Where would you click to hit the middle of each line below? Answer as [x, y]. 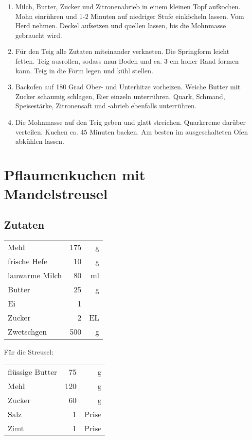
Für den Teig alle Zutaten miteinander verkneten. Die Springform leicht [122, 51]
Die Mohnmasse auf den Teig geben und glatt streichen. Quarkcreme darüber [130, 122]
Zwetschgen [27, 332]
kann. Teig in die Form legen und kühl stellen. [84, 70]
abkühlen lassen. [40, 141]
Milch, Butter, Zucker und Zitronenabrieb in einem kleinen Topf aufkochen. [128, 6]
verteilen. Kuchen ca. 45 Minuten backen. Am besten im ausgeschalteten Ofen [132, 131]
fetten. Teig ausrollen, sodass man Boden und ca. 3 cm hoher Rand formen [127, 60]
